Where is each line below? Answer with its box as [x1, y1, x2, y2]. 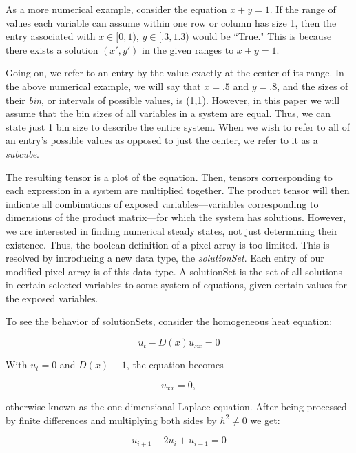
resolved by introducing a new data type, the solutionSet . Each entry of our [6, 251, 324, 265]
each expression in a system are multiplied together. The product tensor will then [6, 183, 350, 198]
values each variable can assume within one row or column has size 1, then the [6, 15, 337, 30]
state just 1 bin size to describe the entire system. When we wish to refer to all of [6, 119, 350, 134]
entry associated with [6, 29, 96, 43]
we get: [250, 412, 280, 427]
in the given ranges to [142, 42, 234, 56]
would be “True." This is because [192, 29, 332, 43]
